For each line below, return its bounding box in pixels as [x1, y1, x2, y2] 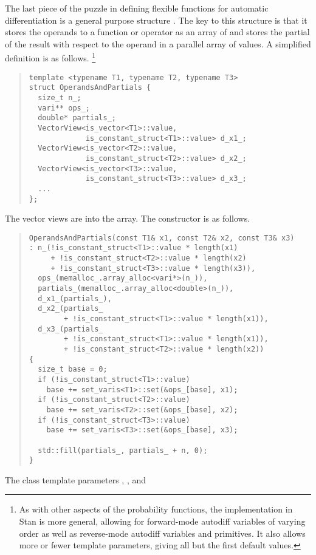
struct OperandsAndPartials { [29, 83, 151, 92]
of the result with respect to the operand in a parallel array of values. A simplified [5, 37, 311, 50]
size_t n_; [38, 93, 81, 102]
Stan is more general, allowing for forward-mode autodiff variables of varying [19, 515, 306, 528]
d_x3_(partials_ [38, 324, 103, 333]
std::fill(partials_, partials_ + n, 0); [38, 446, 208, 455]
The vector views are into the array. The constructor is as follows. [5, 212, 250, 225]
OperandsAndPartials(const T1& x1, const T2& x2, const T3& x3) [29, 233, 295, 242]
